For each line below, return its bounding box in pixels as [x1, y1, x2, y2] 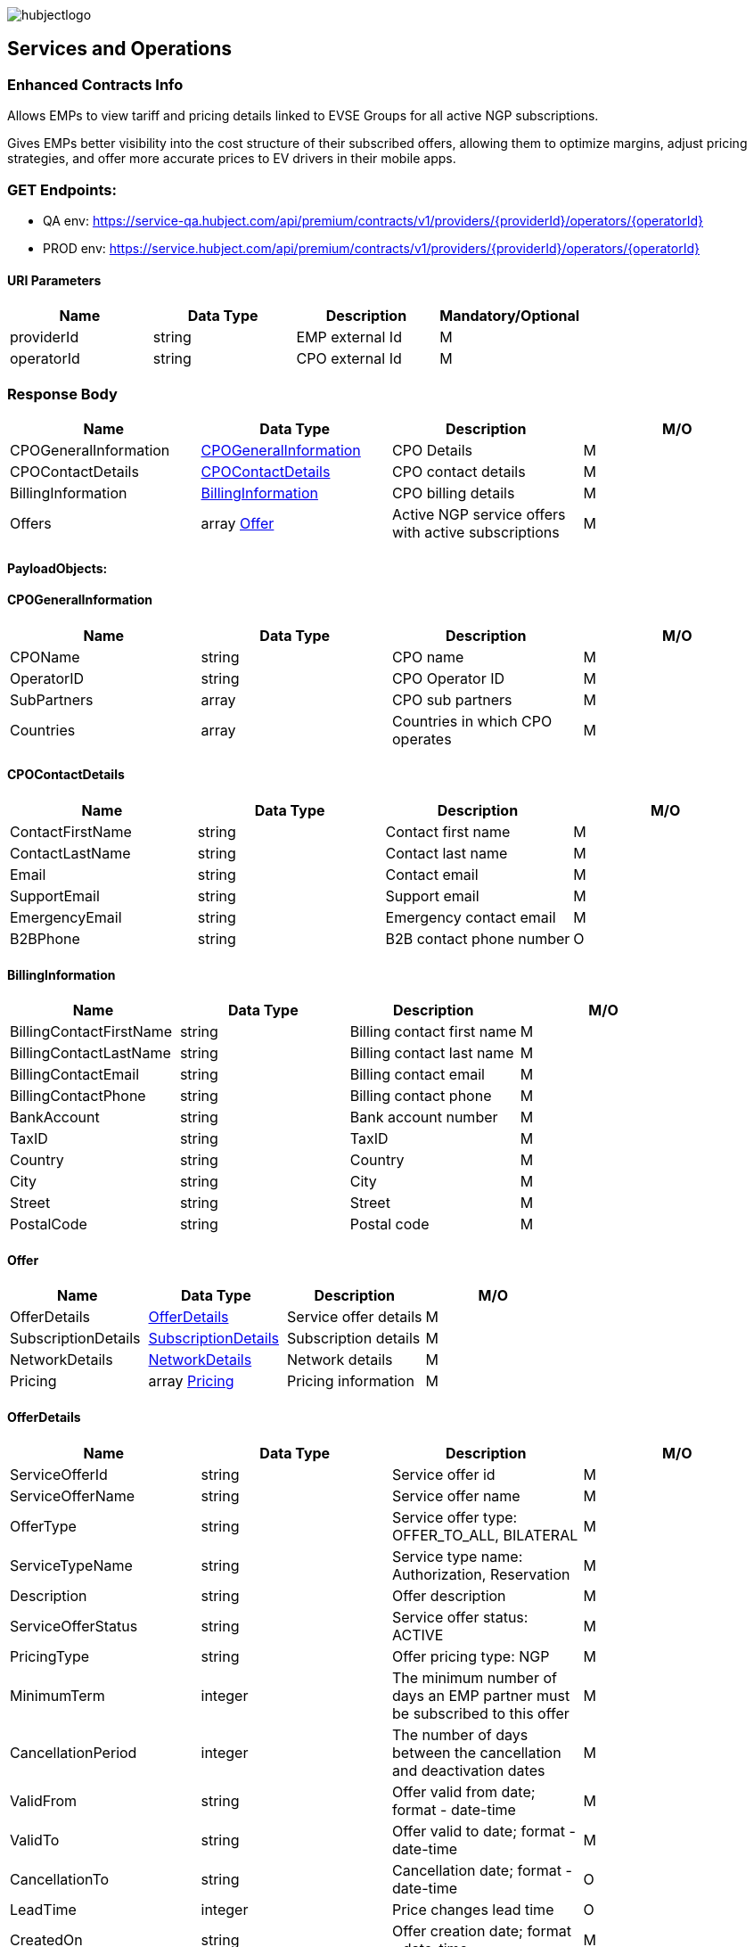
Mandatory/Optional [439, 307, 580, 325]
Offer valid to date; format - [392, 1821, 576, 1840]
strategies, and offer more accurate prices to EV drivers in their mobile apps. [7, 151, 456, 167]
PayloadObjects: [7, 560, 108, 576]
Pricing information [287, 1372, 414, 1391]
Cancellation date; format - [392, 1861, 572, 1879]
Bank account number [349, 1108, 498, 1127]
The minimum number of [392, 1668, 557, 1687]
